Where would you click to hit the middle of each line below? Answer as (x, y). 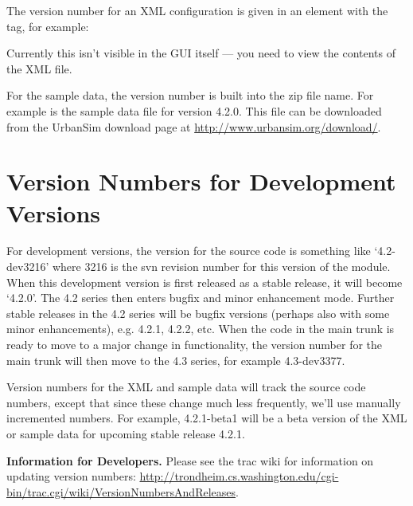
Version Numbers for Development (201, 181)
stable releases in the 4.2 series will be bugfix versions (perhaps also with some (198, 313)
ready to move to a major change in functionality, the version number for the (195, 345)
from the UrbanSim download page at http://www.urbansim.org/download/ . (194, 126)
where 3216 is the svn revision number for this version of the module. (221, 267)
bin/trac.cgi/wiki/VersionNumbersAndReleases (121, 491)
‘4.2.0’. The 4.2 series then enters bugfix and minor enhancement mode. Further (201, 298)
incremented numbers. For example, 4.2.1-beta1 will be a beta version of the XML (207, 418)
